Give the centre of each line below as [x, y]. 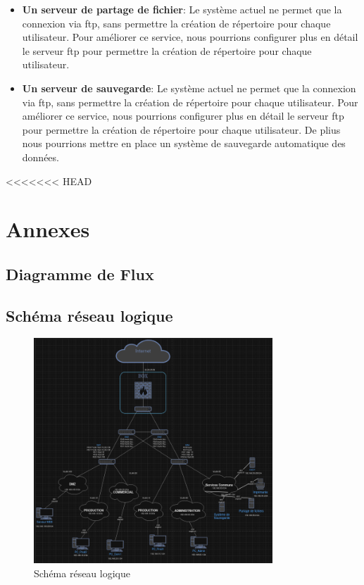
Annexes [48, 229]
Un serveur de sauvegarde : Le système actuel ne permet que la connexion [189, 88]
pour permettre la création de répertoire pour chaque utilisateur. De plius [181, 129]
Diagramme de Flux [80, 273]
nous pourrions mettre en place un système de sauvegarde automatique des [184, 143]
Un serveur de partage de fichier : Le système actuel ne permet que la [182, 9]
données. [40, 157]
